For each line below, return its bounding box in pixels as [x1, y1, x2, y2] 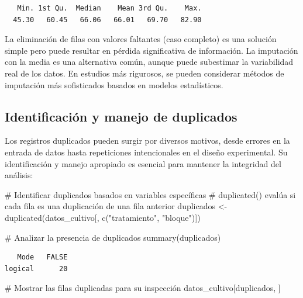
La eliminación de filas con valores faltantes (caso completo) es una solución [5, 33, 277, 45]
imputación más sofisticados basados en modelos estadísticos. [5, 78, 223, 91]
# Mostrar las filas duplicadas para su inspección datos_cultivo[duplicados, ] [5, 282, 281, 294]
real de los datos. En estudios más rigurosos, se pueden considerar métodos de [5, 67, 284, 79]
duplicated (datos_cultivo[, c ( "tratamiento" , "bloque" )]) [5, 211, 201, 223]
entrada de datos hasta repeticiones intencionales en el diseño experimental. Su [5, 145, 288, 158]
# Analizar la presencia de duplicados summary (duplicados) [5, 231, 221, 243]
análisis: [5, 169, 33, 181]
